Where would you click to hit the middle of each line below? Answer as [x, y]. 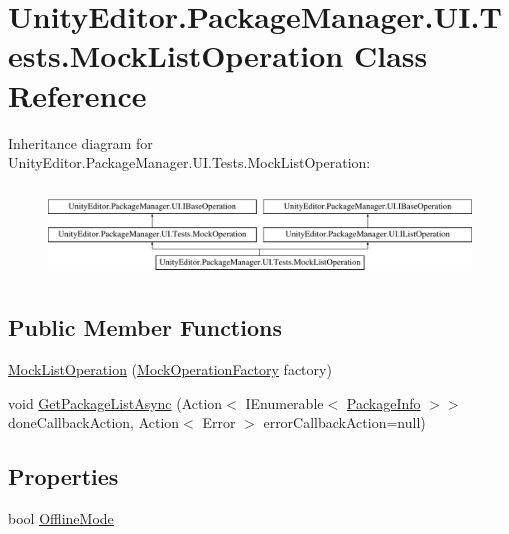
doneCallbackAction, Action [94, 422]
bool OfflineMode [61, 518]
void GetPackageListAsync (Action [115, 402]
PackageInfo [383, 402]
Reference [77, 94]
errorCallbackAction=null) [344, 422]
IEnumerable [284, 402]
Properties [63, 476]
